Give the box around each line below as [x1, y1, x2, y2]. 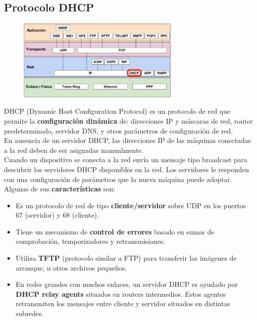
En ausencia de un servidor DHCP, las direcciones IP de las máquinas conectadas [4, 135, 251, 145]
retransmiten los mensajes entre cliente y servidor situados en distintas [15, 298, 230, 309]
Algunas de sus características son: [4, 183, 115, 194]
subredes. [15, 308, 44, 319]
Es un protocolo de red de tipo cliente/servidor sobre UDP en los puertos [15, 200, 246, 210]
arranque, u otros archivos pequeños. [15, 262, 127, 273]
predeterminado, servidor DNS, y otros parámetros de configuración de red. [4, 125, 233, 136]
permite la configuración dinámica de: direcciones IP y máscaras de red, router [4, 115, 253, 126]
